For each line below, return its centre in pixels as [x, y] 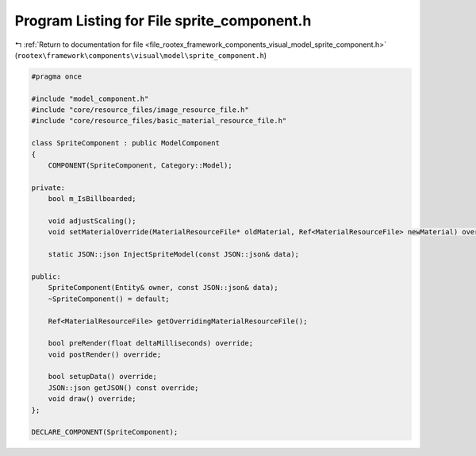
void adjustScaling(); [92, 221]
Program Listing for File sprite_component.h [163, 21]
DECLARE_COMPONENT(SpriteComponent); [105, 432]
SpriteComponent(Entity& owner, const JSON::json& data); [163, 288]
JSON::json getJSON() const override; [123, 388]
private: [48, 187]
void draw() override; [92, 399]
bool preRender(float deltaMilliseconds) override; [151, 343]
